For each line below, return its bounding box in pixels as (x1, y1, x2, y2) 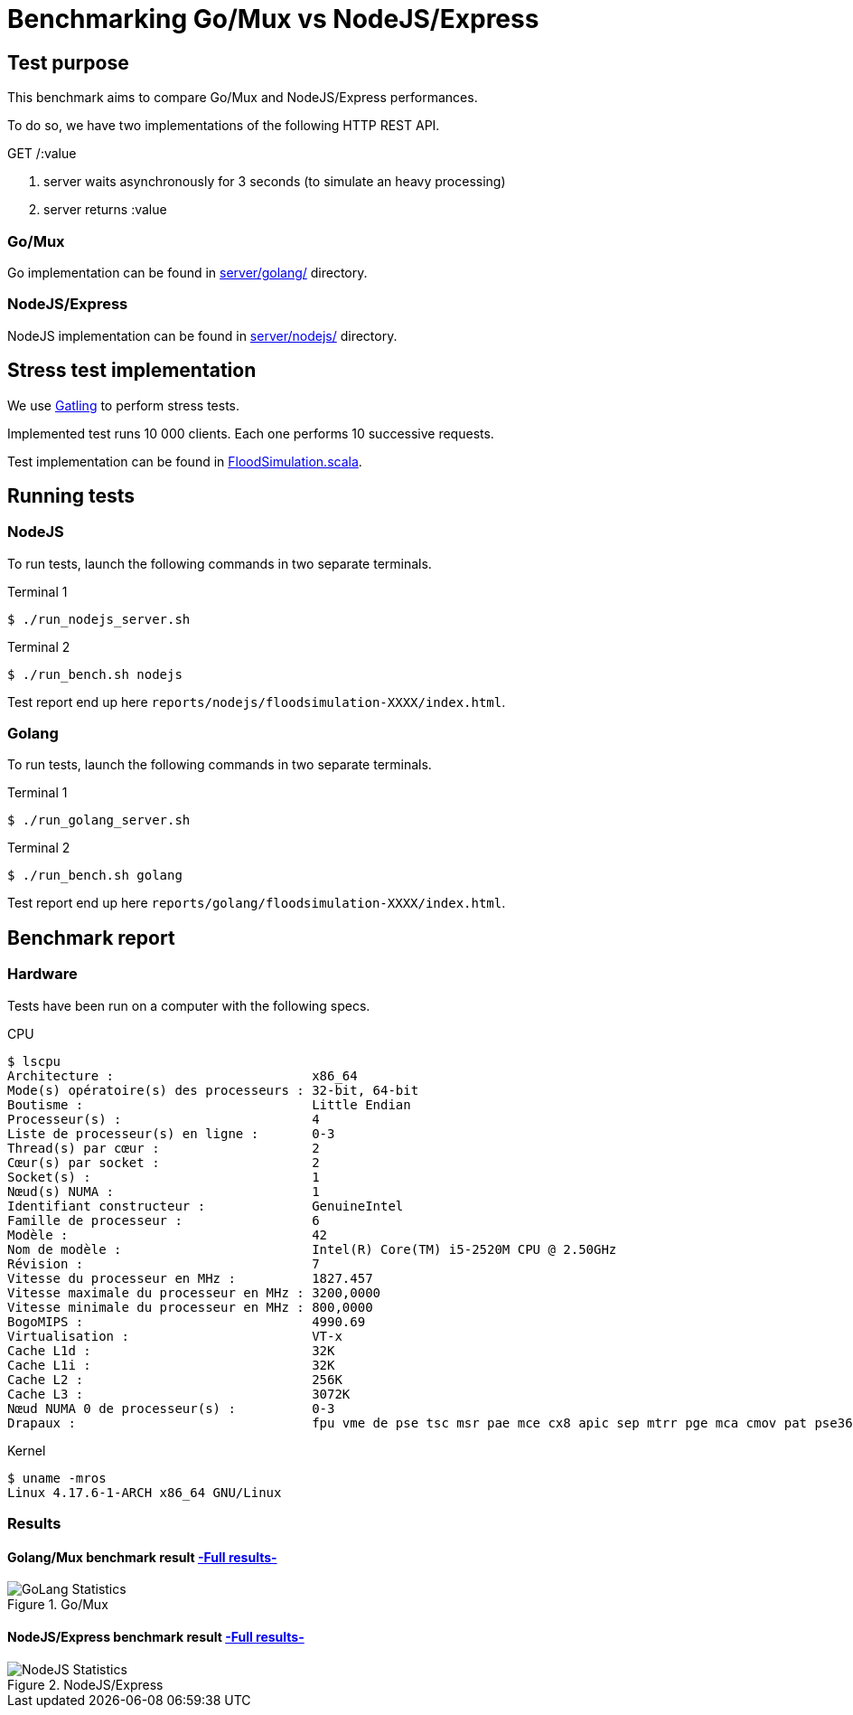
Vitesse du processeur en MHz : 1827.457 (7, 1270, 373, 1286)
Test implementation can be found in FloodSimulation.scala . (7, 453, 362, 469)
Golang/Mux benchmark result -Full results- (7, 1549, 277, 1565)
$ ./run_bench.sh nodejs (7, 666, 183, 682)
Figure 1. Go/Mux (7, 1597, 108, 1613)
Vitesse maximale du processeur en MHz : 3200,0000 (7, 1285, 381, 1300)
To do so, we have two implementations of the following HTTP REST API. (7, 118, 440, 134)
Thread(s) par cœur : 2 (7, 1140, 320, 1155)
